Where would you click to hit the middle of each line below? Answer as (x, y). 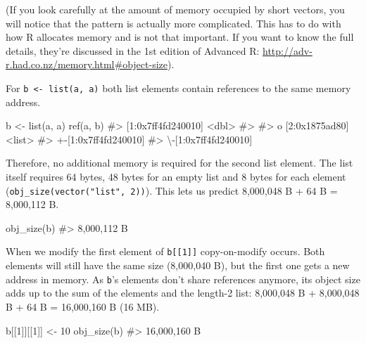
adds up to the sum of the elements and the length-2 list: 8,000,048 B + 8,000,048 (183, 293)
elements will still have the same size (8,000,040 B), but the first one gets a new (178, 265)
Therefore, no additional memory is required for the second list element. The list (179, 163)
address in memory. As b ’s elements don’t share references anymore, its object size (183, 279)
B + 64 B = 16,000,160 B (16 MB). (83, 306)
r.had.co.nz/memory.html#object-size (87, 64)
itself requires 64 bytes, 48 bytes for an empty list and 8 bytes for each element (176, 176)
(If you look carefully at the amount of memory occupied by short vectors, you (175, 9)
